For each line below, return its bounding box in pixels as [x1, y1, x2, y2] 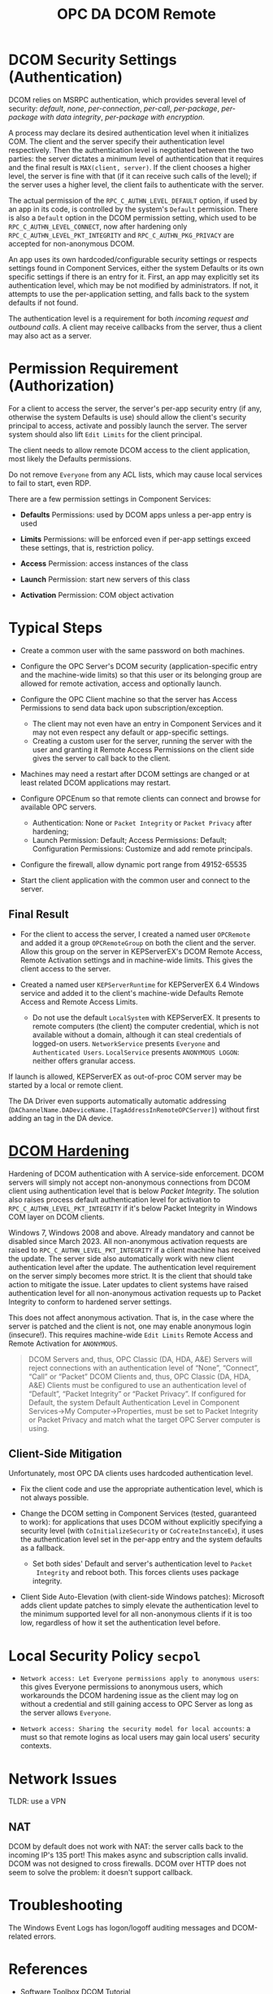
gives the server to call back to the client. [32, 753, 171, 763]
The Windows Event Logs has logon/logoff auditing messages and [8, 1923, 231, 1932]
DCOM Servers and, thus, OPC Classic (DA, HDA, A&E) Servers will [28, 1354, 253, 1364]
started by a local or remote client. [8, 1080, 123, 1090]
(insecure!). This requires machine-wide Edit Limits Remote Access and [8, 1329, 253, 1339]
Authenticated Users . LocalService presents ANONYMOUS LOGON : [32, 1047, 240, 1057]
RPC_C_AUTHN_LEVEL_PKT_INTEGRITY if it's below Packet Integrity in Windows [8, 1203, 258, 1213]
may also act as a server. [8, 330, 92, 340]
